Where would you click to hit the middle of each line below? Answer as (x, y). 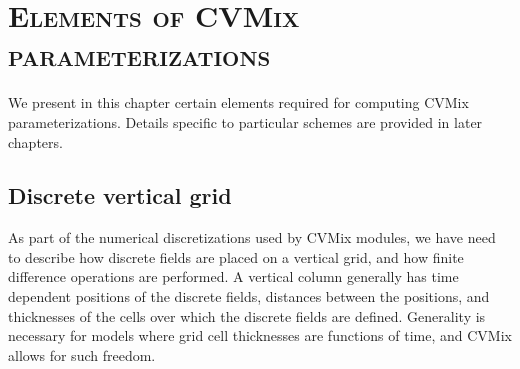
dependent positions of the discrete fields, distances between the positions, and (249, 296)
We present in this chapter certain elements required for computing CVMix (238, 102)
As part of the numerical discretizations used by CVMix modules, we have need (252, 237)
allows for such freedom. (82, 354)
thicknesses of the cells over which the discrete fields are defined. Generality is (247, 315)
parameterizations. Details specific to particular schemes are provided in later (245, 121)
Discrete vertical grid (120, 195)
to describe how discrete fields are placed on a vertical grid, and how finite (236, 256)
